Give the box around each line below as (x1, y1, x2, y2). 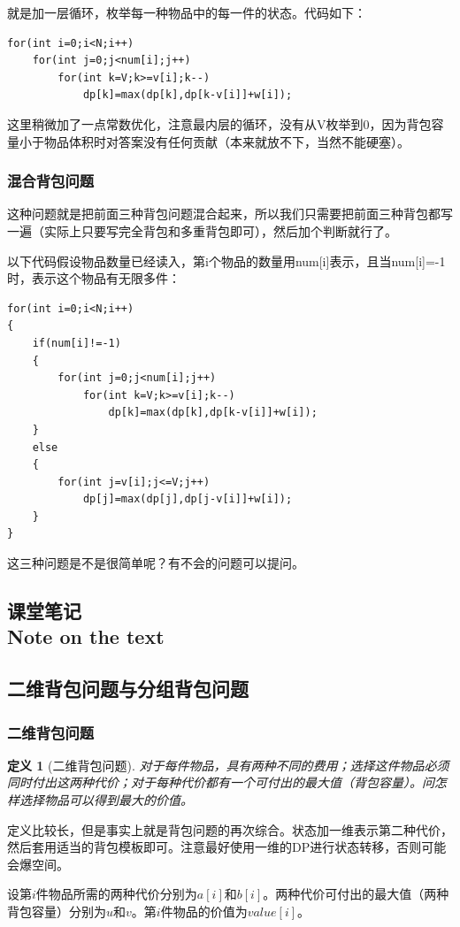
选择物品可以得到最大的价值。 (19, 791, 193, 809)
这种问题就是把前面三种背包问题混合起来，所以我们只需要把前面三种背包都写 (7, 204, 453, 223)
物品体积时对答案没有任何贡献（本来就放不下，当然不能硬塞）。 (43, 132, 410, 150)
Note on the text (7, 623, 165, 650)
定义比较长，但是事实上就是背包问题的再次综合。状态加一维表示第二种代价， (7, 820, 453, 839)
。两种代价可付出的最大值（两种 (263, 885, 449, 903)
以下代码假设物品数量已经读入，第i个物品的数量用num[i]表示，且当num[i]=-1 (7, 251, 446, 270)
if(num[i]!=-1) (32, 336, 121, 349)
